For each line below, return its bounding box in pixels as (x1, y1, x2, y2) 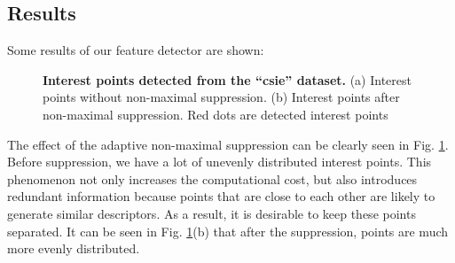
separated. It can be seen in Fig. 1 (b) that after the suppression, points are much (7, 221, 449, 240)
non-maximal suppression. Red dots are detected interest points (43, 104, 388, 123)
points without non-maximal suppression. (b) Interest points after (43, 88, 400, 106)
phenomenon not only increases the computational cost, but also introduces (7, 169, 418, 188)
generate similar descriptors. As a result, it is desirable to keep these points (7, 204, 416, 222)
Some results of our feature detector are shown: (7, 41, 264, 59)
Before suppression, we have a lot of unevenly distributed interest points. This (7, 152, 432, 171)
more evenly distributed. (7, 239, 140, 258)
